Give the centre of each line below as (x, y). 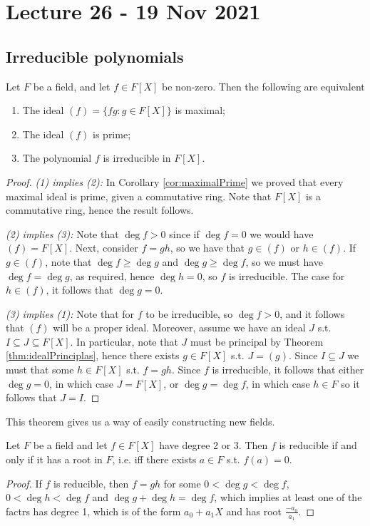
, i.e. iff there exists (154, 459)
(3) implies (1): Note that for (70, 313)
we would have (282, 233)
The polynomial (57, 158)
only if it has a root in (54, 459)
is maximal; (200, 110)
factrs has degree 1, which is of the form (93, 511)
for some (182, 483)
